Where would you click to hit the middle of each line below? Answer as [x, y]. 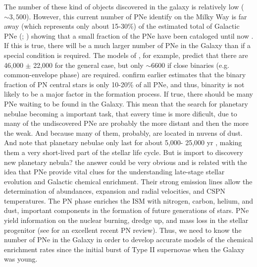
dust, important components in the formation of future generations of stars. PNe [127, 210]
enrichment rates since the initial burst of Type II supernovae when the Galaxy [124, 249]
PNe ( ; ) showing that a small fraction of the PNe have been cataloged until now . [129, 35]
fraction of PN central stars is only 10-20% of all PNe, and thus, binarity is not [124, 84]
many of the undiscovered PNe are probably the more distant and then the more [127, 123]
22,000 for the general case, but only [88, 65]
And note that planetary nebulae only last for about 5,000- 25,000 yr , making [123, 142]
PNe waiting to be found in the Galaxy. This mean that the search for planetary [126, 103]
